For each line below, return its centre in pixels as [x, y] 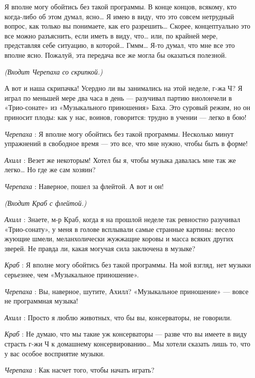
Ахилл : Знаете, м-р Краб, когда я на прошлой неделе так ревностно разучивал [123, 219]
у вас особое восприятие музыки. [55, 353]
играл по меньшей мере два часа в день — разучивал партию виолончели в [118, 97]
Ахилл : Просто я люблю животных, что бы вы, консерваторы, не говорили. [118, 317]
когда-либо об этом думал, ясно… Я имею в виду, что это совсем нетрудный [119, 16]
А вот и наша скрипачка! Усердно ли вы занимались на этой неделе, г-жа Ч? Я [124, 88]
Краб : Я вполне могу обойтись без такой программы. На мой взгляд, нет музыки [128, 265]
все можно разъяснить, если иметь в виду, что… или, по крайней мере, [111, 35]
